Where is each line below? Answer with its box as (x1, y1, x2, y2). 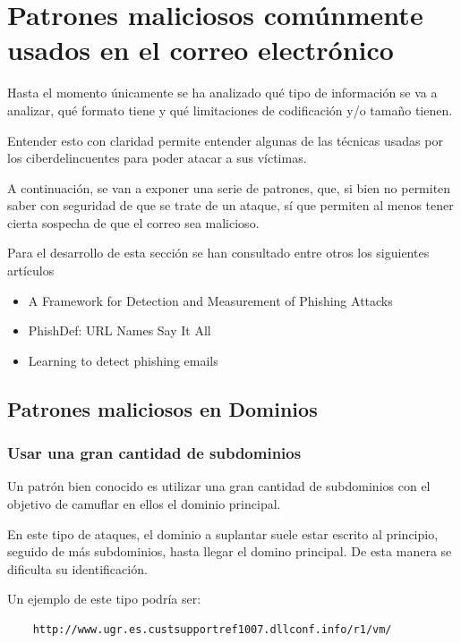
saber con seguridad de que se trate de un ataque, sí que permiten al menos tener (7, 196, 454, 215)
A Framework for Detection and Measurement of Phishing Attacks (28, 291, 393, 309)
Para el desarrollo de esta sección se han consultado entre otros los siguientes (7, 243, 430, 262)
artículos (7, 261, 55, 280)
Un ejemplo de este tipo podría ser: (7, 589, 201, 608)
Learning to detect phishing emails (28, 351, 218, 369)
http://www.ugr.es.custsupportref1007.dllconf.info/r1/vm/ (32, 623, 392, 636)
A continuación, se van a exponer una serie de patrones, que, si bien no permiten (7, 178, 451, 197)
